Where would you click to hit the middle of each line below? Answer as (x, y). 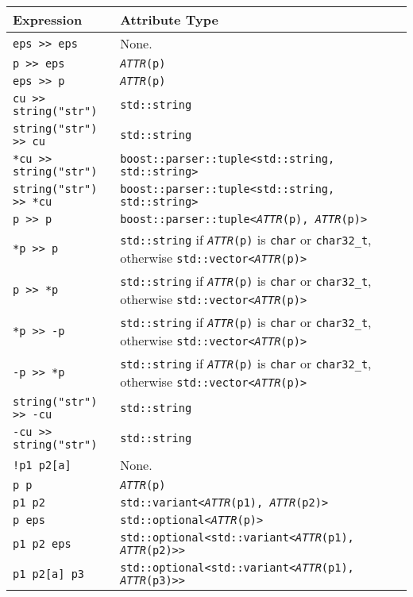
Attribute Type (169, 19)
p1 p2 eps (42, 544)
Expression (48, 19)
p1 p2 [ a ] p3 (49, 574)
